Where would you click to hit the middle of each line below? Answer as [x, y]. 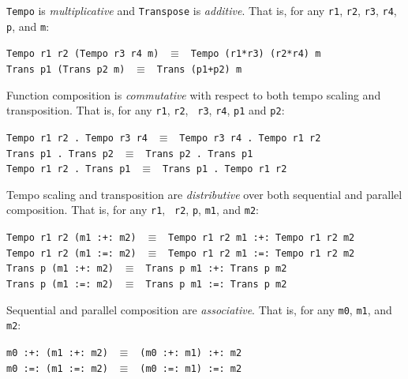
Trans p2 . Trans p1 [199, 154]
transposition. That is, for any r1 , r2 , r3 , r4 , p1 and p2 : [146, 110]
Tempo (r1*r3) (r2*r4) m [256, 54]
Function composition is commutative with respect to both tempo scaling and [194, 94]
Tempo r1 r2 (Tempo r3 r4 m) [83, 54]
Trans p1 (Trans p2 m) [66, 69]
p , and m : [28, 26]
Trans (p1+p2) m [199, 69]
